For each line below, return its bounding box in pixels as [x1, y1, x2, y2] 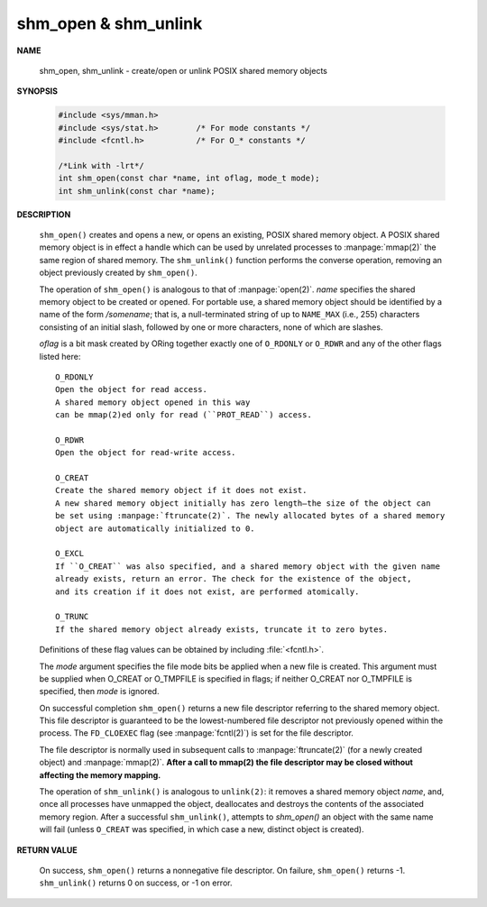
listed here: [39, 351, 81, 362]
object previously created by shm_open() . [39, 267, 198, 279]
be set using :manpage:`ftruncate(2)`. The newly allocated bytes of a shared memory [55, 510, 446, 521]
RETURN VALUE [16, 844, 78, 856]
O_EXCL [55, 548, 85, 559]
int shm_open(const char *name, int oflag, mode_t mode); [58, 173, 320, 184]
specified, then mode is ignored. [39, 686, 160, 697]
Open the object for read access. [55, 384, 207, 395]
